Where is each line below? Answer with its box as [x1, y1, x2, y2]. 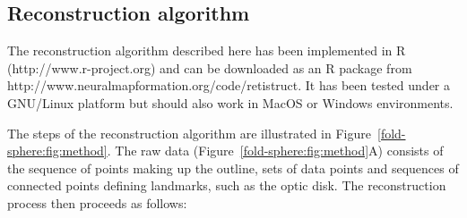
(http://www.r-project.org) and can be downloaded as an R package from [7, 58, 412, 77]
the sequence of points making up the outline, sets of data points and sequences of [7, 158, 459, 177]
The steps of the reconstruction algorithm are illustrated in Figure [7, 123, 371, 142]
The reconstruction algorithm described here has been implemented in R [7, 41, 406, 60]
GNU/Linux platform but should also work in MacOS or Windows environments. [7, 93, 454, 112]
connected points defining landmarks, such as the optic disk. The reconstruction [7, 176, 446, 195]
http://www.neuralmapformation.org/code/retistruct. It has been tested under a [7, 76, 451, 95]
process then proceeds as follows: [7, 193, 187, 212]
